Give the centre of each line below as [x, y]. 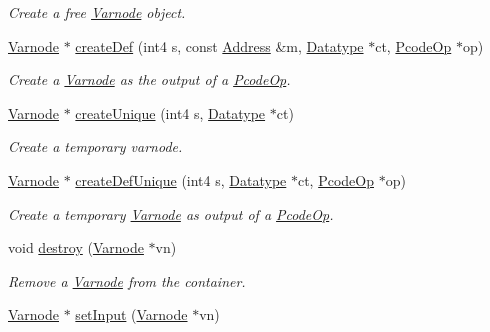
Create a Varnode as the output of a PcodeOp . [149, 79]
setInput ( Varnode [131, 314]
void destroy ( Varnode [76, 247]
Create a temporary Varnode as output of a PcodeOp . [171, 213]
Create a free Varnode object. [97, 12]
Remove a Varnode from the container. [127, 280]
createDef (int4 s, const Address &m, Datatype [219, 45]
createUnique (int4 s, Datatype [170, 112]
